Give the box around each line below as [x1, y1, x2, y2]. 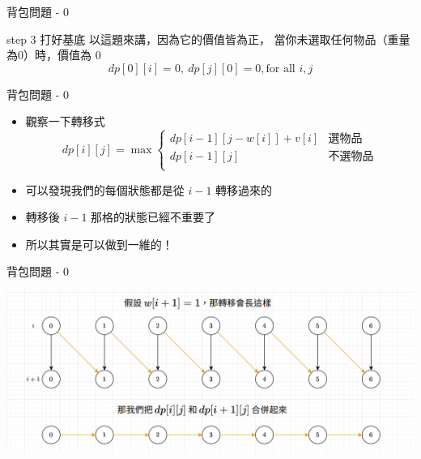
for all [266, 62, 296, 75]
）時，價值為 [23, 46, 91, 63]
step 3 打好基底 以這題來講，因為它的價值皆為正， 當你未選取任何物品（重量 [6, 30, 410, 47]
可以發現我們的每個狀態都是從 [25, 181, 185, 198]
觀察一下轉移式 [25, 113, 105, 130]
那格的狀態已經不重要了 [91, 208, 216, 225]
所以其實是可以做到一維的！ [25, 235, 173, 252]
